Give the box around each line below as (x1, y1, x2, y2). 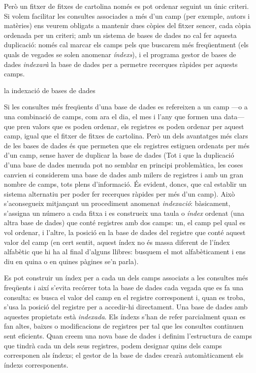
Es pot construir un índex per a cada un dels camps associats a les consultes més (4, 272, 248, 283)
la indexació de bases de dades (4, 85, 96, 95)
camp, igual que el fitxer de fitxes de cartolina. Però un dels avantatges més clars (4, 131, 248, 141)
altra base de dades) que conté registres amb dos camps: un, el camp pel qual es (4, 217, 246, 228)
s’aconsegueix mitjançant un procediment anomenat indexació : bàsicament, (4, 198, 230, 208)
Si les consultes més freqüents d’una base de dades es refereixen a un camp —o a (4, 102, 248, 112)
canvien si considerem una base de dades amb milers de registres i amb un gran (4, 169, 244, 179)
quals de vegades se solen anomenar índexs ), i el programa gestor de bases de (4, 49, 236, 59)
